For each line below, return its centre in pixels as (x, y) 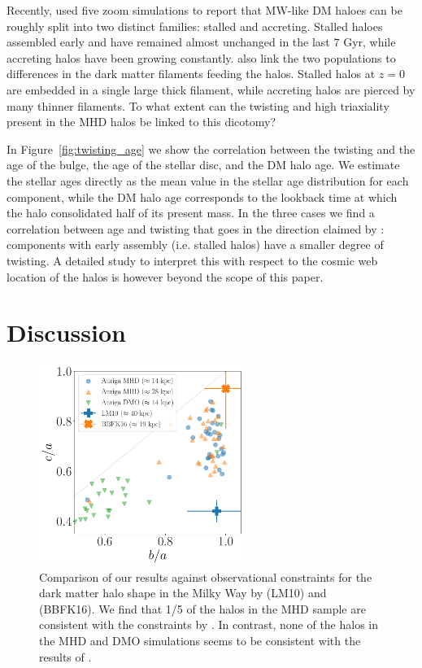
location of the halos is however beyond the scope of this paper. (165, 276)
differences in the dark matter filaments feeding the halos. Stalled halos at (191, 74)
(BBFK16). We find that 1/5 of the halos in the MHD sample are (202, 608)
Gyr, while (370, 42)
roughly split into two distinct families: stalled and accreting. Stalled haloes (195, 26)
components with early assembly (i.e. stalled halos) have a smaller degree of (195, 244)
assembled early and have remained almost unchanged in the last (168, 42)
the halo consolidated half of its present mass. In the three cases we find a (191, 213)
